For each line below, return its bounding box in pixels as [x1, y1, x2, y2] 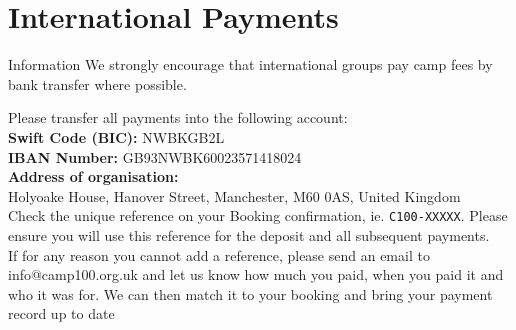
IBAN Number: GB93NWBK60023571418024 [8, 146, 302, 167]
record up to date [8, 303, 115, 324]
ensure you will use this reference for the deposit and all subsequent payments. [8, 224, 490, 245]
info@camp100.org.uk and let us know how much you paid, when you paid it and [8, 264, 504, 285]
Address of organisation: [8, 166, 179, 187]
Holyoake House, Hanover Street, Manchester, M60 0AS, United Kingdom [8, 185, 461, 206]
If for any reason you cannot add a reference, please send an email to [8, 244, 430, 265]
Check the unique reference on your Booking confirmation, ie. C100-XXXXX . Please [8, 205, 508, 226]
